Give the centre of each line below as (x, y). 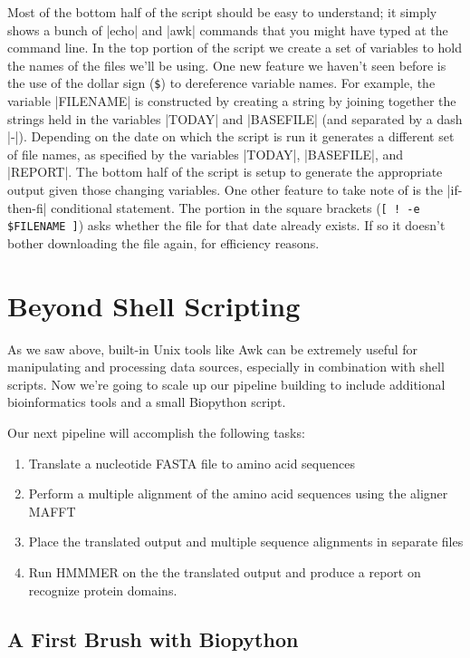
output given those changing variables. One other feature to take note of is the (225, 189)
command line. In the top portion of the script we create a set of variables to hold (235, 48)
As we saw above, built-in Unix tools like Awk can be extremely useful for (213, 348)
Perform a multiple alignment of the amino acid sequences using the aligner (238, 494)
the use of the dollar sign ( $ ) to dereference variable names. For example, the (221, 83)
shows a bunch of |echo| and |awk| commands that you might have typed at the (228, 29)
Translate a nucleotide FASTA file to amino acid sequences (192, 463)
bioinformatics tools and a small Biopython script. (147, 402)
